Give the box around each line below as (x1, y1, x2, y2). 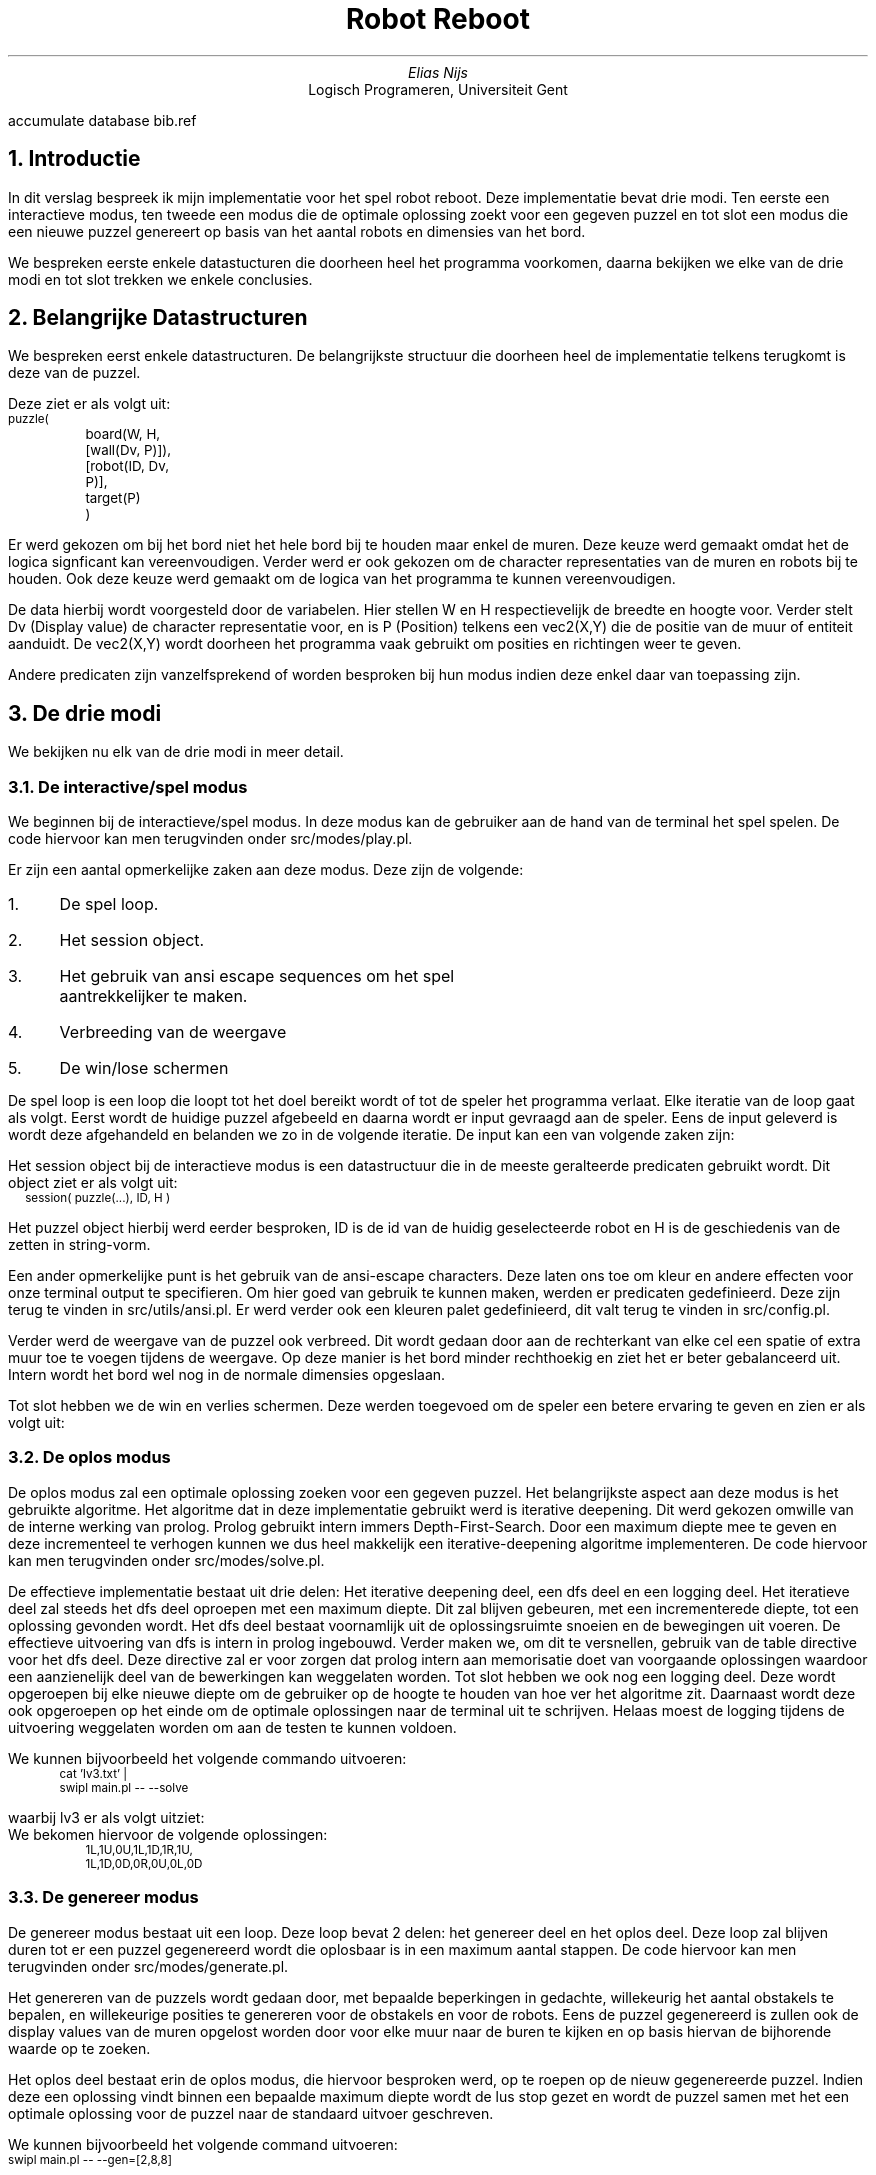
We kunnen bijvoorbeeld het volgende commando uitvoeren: (8, 1749, 407, 1767)
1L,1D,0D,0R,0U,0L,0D (85, 1856, 203, 1871)
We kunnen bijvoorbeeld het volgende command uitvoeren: (8, 2135, 398, 2153)
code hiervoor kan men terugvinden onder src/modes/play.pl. (8, 830, 413, 848)
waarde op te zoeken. (8, 2039, 151, 2057)
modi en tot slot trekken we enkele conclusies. (8, 270, 313, 288)
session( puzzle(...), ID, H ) (25, 1191, 171, 1206)
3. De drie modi (8, 700, 162, 726)
